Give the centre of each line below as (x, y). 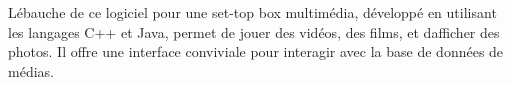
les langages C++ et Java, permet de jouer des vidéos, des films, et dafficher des (254, 31)
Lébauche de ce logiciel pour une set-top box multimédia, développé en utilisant (252, 12)
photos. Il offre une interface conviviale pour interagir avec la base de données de (256, 51)
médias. (31, 70)
